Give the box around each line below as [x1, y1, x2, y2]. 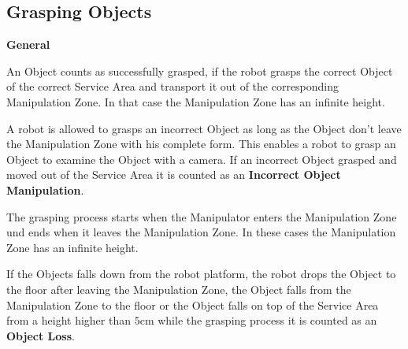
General [6, 36, 50, 53]
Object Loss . [6, 327, 75, 343]
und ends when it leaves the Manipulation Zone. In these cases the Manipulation [6, 224, 396, 240]
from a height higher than [6, 312, 131, 329]
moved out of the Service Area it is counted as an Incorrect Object [6, 166, 341, 183]
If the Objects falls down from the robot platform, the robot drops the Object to [6, 265, 396, 282]
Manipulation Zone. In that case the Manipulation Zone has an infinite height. [6, 93, 385, 110]
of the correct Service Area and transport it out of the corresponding [6, 78, 339, 95]
